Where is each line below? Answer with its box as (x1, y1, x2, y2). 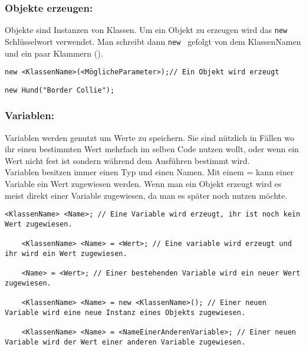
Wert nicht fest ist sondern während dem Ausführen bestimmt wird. (5, 154, 250, 166)
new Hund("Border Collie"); (5, 86, 115, 94)
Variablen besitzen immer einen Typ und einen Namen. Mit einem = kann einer (5, 166, 294, 178)
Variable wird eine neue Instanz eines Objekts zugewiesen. (5, 308, 246, 317)
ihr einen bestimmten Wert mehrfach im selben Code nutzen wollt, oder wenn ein (5, 143, 299, 155)
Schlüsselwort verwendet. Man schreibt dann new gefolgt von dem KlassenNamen (5, 35, 301, 47)
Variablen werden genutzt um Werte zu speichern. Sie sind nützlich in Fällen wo (5, 131, 294, 143)
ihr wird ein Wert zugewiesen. (5, 249, 127, 258)
